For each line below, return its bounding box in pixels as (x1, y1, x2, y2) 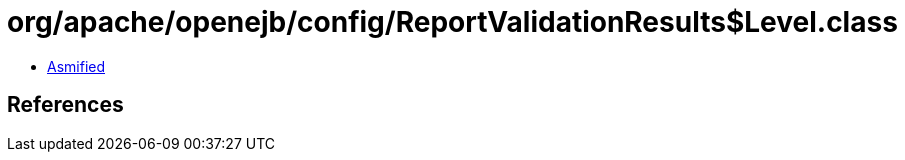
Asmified (47, 57, 106, 75)
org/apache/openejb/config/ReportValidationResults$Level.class (7, 5, 898, 39)
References (7, 92, 124, 118)
